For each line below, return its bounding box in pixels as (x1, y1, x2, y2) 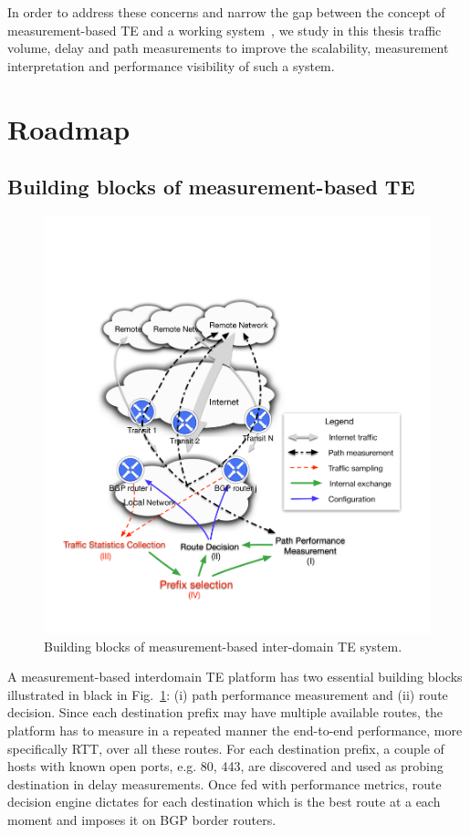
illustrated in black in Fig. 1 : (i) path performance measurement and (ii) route (7, 684, 448, 704)
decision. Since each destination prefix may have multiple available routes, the (7, 703, 444, 722)
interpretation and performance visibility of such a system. (7, 56, 335, 75)
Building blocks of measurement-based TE (7, 172, 415, 201)
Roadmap (7, 110, 131, 147)
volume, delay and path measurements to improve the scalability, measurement (7, 38, 449, 57)
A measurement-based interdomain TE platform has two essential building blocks (7, 667, 463, 686)
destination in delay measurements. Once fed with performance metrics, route (7, 774, 442, 793)
